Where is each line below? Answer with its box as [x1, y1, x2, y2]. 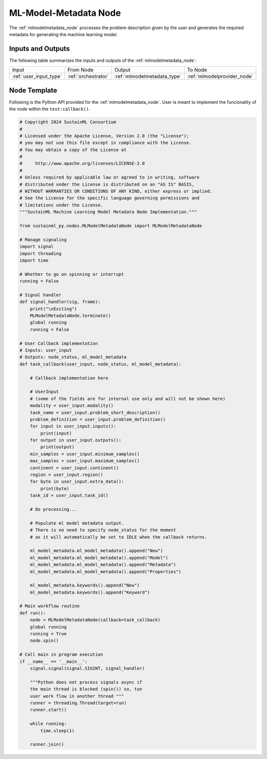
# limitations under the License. [19, 202, 103, 208]
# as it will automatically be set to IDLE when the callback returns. [30, 534, 208, 540]
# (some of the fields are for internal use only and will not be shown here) [30, 396, 226, 401]
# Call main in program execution [19, 652, 103, 657]
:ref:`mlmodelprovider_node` [187, 73, 254, 80]
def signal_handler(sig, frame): [19, 299, 101, 305]
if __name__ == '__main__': [19, 659, 88, 664]
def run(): [19, 610, 46, 616]
